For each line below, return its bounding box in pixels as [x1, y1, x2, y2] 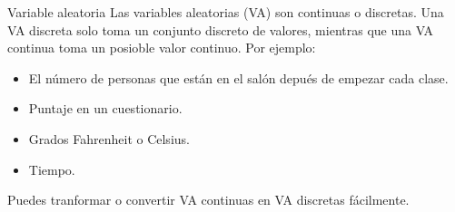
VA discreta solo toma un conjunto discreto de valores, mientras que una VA [7, 20, 434, 39]
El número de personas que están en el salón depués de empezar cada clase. [28, 68, 449, 87]
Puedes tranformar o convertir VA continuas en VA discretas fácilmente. [7, 190, 410, 209]
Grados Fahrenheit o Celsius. [28, 129, 190, 148]
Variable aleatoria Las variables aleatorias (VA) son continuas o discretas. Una [7, 3, 444, 21]
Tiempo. [28, 159, 75, 178]
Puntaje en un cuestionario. [28, 99, 183, 118]
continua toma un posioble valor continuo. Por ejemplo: [7, 38, 316, 57]
